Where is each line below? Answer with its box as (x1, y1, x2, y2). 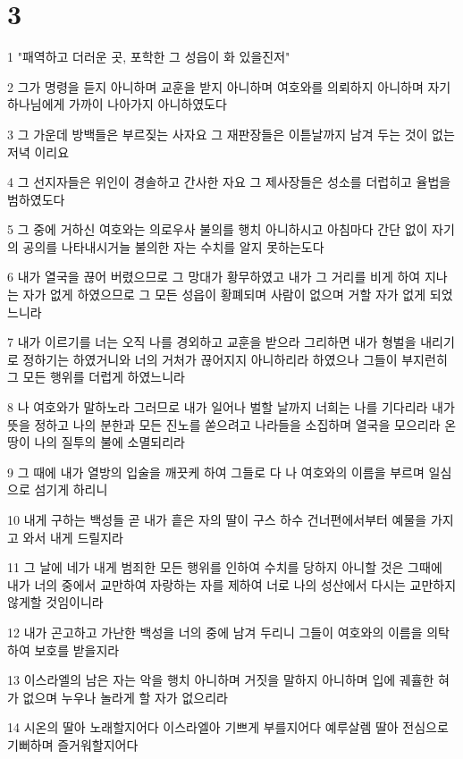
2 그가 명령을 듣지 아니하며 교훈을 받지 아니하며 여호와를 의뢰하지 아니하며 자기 (7, 77, 451, 96)
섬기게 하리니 (34, 480, 108, 499)
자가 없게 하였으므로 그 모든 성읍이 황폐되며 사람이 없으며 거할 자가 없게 (22, 285, 426, 304)
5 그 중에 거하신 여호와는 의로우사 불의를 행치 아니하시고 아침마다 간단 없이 (7, 220, 428, 239)
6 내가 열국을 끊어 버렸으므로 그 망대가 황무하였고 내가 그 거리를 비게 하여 (7, 267, 421, 286)
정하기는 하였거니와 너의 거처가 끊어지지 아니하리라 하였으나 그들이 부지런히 (22, 350, 448, 368)
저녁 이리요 (7, 142, 70, 161)
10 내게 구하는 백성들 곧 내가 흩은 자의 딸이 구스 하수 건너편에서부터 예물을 (7, 510, 427, 528)
